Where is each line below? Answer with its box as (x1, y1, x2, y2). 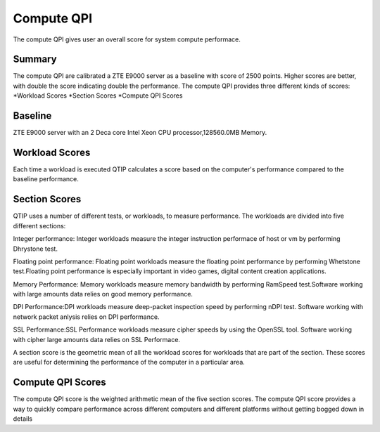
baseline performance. (13, 175, 79, 183)
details (13, 414, 33, 423)
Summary (13, 53, 57, 65)
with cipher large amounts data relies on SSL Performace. (13, 335, 181, 343)
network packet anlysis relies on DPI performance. (13, 313, 160, 321)
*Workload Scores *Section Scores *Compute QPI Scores (13, 91, 183, 100)
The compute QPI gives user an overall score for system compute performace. (13, 35, 241, 44)
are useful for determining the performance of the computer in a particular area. (13, 358, 246, 367)
